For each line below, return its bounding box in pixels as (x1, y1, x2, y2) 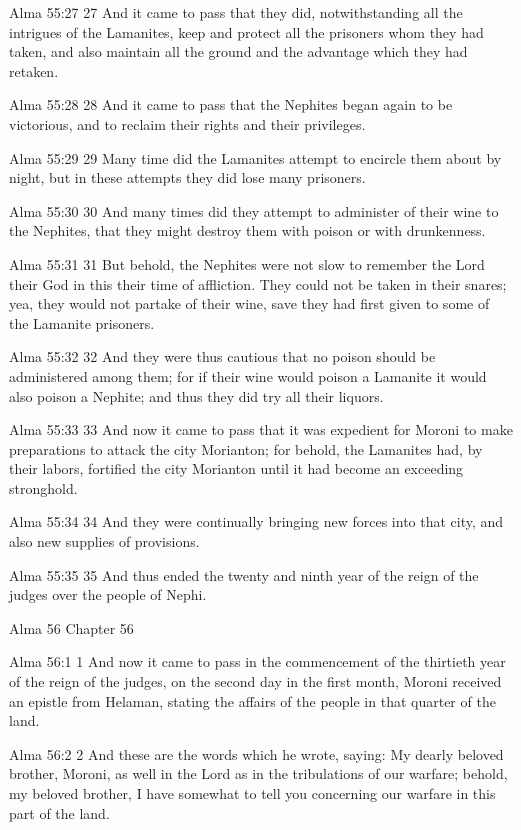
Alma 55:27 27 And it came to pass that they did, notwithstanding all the (9, 2, 463, 22)
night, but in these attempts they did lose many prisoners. (9, 167, 366, 188)
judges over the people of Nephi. (9, 584, 207, 605)
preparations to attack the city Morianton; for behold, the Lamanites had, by (9, 438, 483, 459)
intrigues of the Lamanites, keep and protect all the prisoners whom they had (9, 21, 484, 42)
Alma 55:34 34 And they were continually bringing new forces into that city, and (9, 511, 504, 532)
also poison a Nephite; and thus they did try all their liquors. (9, 385, 384, 406)
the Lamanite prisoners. (9, 312, 155, 333)
